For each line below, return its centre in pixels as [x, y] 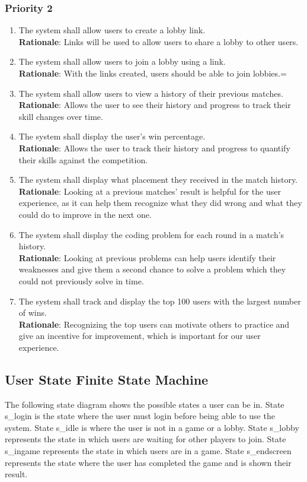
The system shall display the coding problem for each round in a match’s [151, 234]
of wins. [33, 313]
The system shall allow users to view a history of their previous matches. [151, 93]
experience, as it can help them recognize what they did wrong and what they [160, 203]
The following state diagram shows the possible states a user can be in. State [145, 404]
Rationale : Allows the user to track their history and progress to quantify [154, 148]
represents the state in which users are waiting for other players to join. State [145, 439]
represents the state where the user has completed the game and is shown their [148, 462]
